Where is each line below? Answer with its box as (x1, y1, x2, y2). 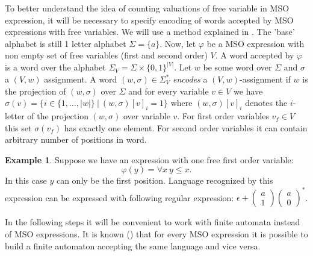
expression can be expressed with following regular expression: (5, 191, 234, 204)
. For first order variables (177, 109, 269, 122)
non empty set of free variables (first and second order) (5, 49, 208, 61)
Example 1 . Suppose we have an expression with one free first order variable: (5, 153, 294, 166)
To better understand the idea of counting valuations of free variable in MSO (5, 2, 290, 14)
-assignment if (239, 73, 291, 85)
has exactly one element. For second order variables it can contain (64, 121, 308, 134)
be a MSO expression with (206, 37, 305, 49)
